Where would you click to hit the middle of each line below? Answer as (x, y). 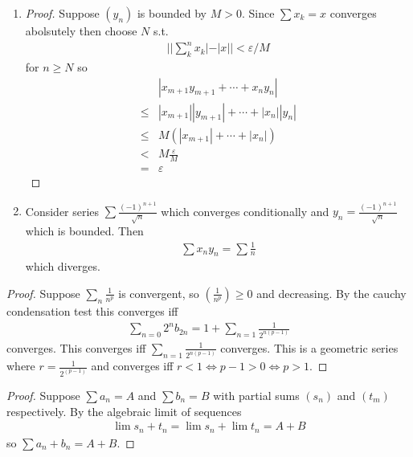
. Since (258, 13)
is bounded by (172, 13)
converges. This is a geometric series (309, 347)
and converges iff (132, 366)
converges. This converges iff (76, 347)
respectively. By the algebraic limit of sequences (124, 411)
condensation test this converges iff (92, 310)
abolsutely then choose (81, 31)
